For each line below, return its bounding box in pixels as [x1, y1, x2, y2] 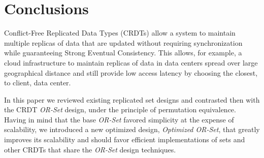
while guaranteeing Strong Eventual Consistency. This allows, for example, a [4, 47, 242, 58]
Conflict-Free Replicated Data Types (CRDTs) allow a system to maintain [4, 27, 236, 38]
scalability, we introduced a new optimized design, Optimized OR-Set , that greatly [4, 124, 260, 135]
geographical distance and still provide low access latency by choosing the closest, [4, 67, 258, 78]
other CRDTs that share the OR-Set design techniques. [4, 144, 176, 154]
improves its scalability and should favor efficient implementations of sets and [4, 134, 245, 145]
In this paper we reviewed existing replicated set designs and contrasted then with [4, 94, 260, 105]
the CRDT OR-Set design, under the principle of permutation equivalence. [4, 104, 236, 115]
